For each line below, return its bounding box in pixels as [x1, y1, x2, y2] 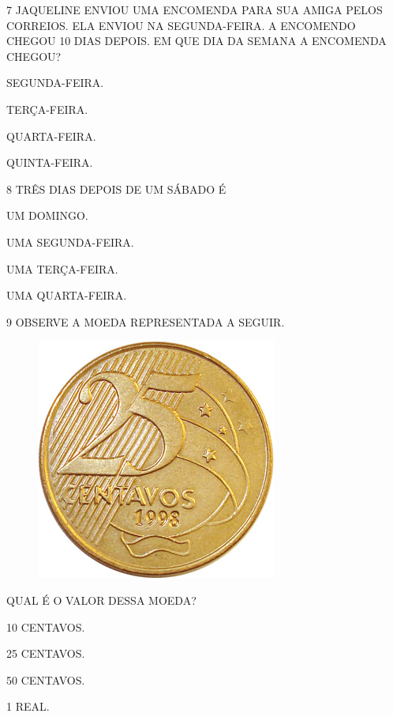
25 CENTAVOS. [6, 645, 85, 662]
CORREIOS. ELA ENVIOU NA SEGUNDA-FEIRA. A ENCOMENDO [6, 17, 356, 33]
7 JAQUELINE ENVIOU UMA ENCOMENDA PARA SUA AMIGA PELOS [6, 2, 383, 17]
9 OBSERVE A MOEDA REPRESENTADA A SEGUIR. [6, 313, 285, 330]
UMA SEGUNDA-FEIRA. [6, 233, 134, 250]
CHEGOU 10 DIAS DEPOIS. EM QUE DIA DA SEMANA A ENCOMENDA [6, 32, 387, 49]
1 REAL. [6, 698, 50, 715]
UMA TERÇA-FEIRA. [6, 260, 118, 277]
